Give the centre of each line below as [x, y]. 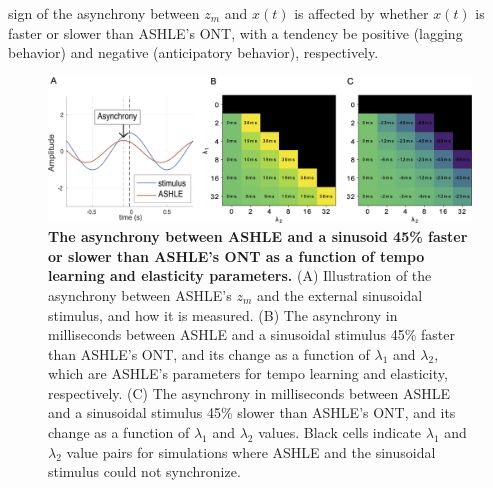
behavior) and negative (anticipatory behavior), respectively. [193, 52]
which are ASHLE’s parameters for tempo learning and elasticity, [248, 373]
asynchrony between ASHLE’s [140, 294]
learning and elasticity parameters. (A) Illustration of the [240, 275]
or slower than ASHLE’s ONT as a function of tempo [236, 255]
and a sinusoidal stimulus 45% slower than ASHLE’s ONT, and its [252, 412]
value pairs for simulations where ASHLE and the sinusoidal [251, 451]
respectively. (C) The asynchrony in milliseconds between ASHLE [249, 392]
